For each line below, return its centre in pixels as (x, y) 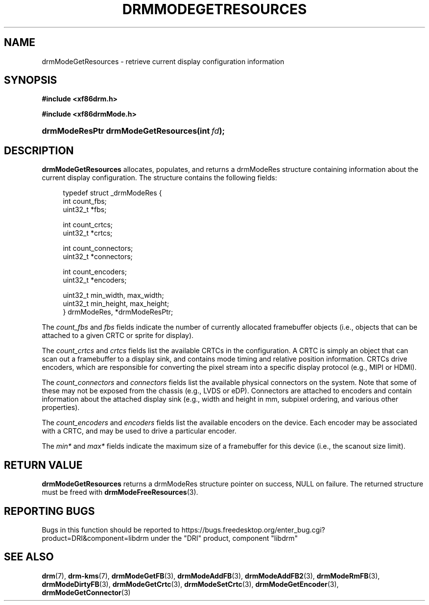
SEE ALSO (29, 557)
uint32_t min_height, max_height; (116, 304)
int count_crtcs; (88, 225)
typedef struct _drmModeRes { (112, 193)
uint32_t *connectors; (98, 257)
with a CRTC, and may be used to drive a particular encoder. (139, 431)
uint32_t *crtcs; (88, 233)
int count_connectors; (98, 248)
